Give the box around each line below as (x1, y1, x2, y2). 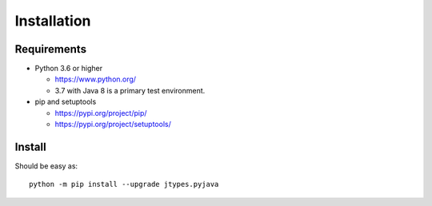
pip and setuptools (34, 97, 97, 107)
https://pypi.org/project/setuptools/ (54, 120, 171, 129)
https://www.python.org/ (54, 74, 136, 84)
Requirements (14, 42, 87, 56)
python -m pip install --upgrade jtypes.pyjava (29, 180, 219, 189)
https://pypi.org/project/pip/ (54, 108, 147, 117)
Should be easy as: (14, 160, 78, 171)
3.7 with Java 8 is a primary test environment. (54, 85, 206, 95)
